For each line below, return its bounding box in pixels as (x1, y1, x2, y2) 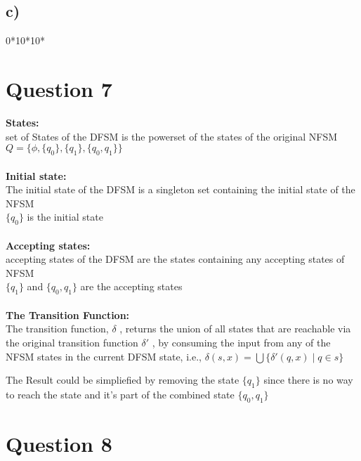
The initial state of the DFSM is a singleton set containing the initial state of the (6, 182, 355, 197)
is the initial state (27, 209, 103, 224)
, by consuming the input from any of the (152, 335, 331, 350)
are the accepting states (80, 279, 183, 294)
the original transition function (6, 335, 138, 350)
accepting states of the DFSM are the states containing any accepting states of (6, 252, 345, 266)
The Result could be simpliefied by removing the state (6, 372, 239, 387)
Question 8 (6, 429, 112, 457)
